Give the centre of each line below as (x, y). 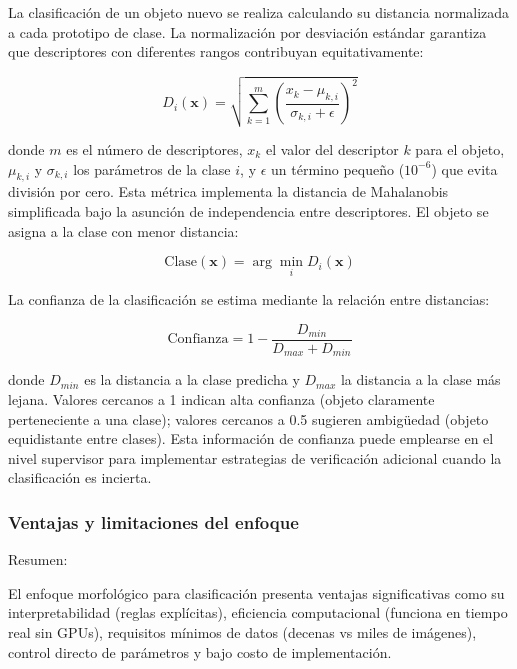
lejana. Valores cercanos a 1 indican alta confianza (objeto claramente (221, 399)
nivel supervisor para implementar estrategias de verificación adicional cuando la (255, 457)
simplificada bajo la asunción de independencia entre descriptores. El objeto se (248, 210)
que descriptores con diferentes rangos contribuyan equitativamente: (216, 51)
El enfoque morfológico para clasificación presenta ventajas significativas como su (256, 592)
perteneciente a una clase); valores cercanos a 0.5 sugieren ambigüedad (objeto (248, 418)
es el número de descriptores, (154, 148)
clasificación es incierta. (80, 477)
